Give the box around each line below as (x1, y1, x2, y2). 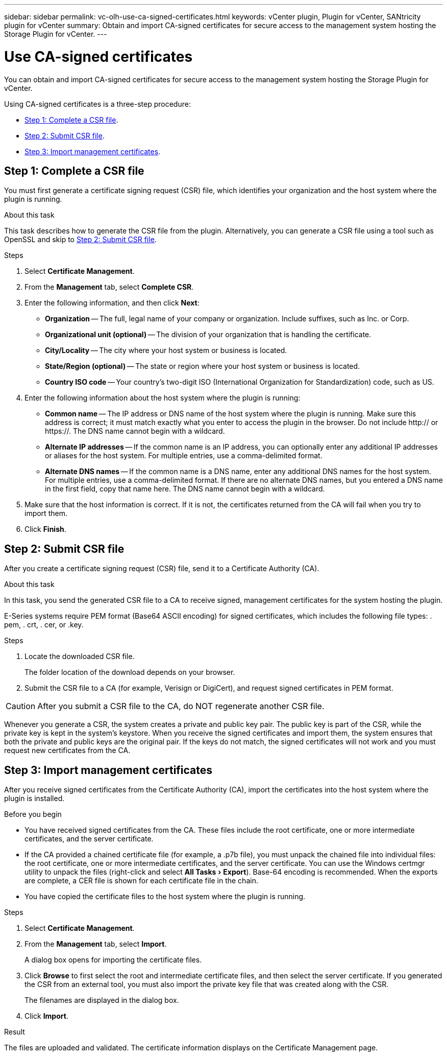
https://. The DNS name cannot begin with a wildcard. (45, 427, 225, 436)
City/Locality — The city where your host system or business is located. (45, 346, 287, 355)
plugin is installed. (4, 794, 65, 803)
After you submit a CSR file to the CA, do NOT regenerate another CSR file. (37, 701, 325, 712)
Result (4, 1027, 25, 1037)
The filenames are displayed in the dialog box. (24, 996, 179, 1005)
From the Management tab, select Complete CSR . (24, 283, 194, 292)
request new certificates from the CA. (4, 746, 131, 755)
